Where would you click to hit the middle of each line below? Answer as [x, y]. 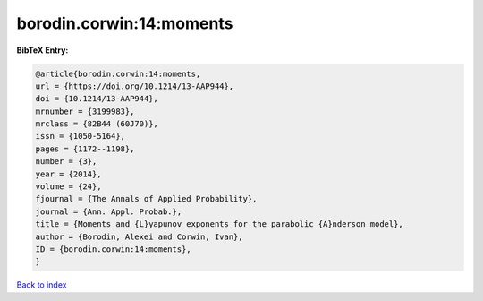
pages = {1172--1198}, [85, 149]
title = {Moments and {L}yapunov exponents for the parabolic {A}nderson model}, [220, 224]
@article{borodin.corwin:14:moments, [118, 73]
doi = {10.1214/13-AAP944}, [97, 99]
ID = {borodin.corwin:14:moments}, [113, 249]
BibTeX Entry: [42, 50]
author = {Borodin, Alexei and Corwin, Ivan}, [139, 236]
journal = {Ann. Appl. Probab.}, [109, 211]
